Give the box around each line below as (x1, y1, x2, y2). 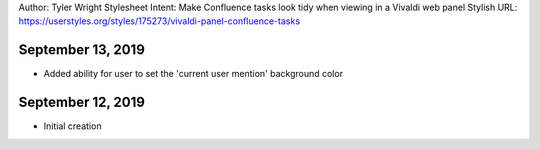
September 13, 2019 (18, 41, 145, 59)
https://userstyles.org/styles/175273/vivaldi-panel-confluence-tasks (18, 15, 300, 27)
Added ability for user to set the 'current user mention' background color (43, 68, 344, 80)
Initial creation (43, 120, 102, 132)
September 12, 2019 (18, 94, 145, 111)
